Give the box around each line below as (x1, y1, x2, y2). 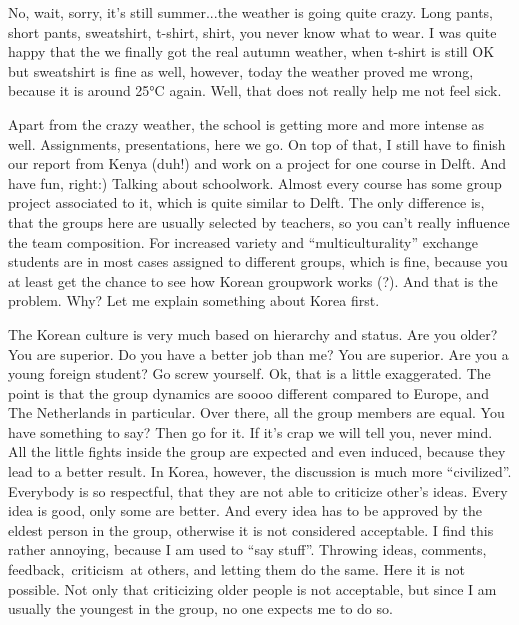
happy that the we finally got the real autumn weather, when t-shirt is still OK (8, 41, 495, 62)
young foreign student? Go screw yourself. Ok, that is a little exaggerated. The (8, 363, 491, 384)
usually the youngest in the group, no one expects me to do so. (8, 598, 393, 619)
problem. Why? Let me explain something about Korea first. (8, 290, 380, 311)
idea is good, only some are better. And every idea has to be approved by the (8, 500, 483, 521)
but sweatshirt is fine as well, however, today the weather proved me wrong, (8, 60, 474, 81)
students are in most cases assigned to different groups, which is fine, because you (8, 251, 508, 272)
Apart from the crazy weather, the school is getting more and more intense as (8, 113, 485, 134)
